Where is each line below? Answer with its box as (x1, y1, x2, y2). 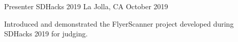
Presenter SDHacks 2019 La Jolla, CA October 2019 (4, 1, 168, 11)
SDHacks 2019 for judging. (4, 28, 88, 39)
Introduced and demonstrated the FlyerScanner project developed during (4, 18, 234, 29)
